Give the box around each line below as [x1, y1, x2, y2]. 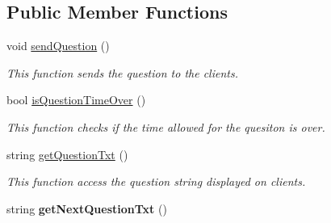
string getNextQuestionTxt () [6, 200, 167, 217]
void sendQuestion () [6, 37, 110, 54]
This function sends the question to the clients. [6, 64, 238, 81]
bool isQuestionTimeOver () [6, 91, 146, 108]
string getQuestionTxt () [6, 145, 128, 162]
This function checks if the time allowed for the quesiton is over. [6, 118, 325, 135]
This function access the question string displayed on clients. [6, 173, 306, 190]
